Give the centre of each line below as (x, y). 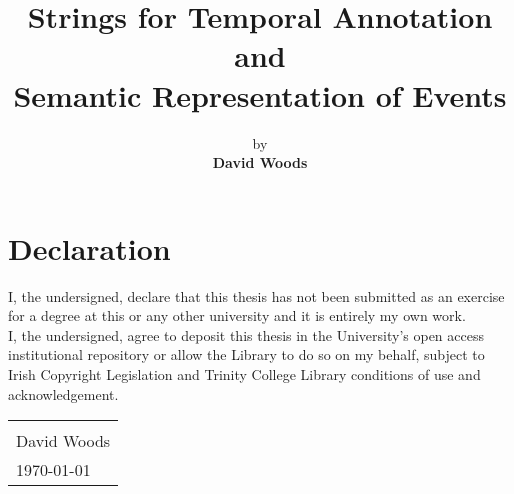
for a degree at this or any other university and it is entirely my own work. (237, 315)
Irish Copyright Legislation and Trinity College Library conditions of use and (244, 374)
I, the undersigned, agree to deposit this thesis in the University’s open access (246, 334)
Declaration (89, 247)
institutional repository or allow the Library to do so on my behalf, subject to (246, 354)
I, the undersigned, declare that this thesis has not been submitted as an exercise (256, 295)
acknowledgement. (63, 393)
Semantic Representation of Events (260, 94)
